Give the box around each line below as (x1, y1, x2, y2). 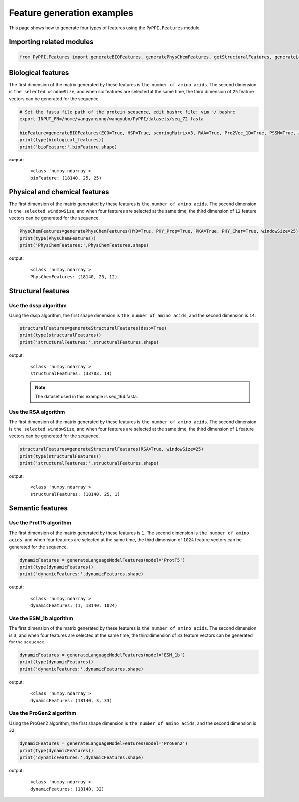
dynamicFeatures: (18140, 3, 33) (30, 698, 112, 703)
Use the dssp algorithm (9, 302, 67, 309)
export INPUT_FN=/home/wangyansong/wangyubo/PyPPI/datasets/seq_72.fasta (19, 116, 204, 122)
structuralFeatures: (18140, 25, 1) (30, 491, 120, 497)
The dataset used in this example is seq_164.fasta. (35, 394, 138, 400)
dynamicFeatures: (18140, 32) (30, 786, 105, 792)
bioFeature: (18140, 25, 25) (30, 175, 102, 181)
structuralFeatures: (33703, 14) (30, 371, 112, 376)
